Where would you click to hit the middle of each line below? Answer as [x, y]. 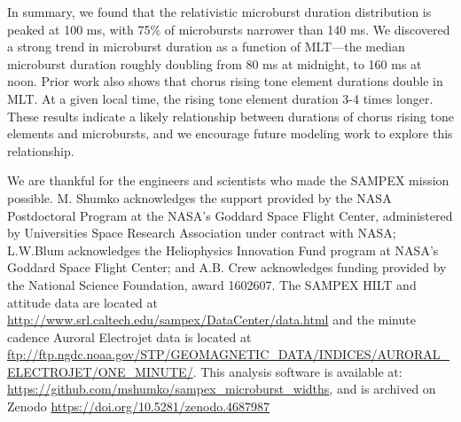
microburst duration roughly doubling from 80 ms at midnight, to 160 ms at [215, 63]
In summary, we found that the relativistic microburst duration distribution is [219, 12]
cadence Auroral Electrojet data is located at [129, 336]
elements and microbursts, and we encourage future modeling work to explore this [230, 133]
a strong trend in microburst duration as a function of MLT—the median [206, 47]
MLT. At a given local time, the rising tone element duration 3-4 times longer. [220, 98]
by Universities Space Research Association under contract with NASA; [202, 233]
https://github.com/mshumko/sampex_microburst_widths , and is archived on [222, 389]
